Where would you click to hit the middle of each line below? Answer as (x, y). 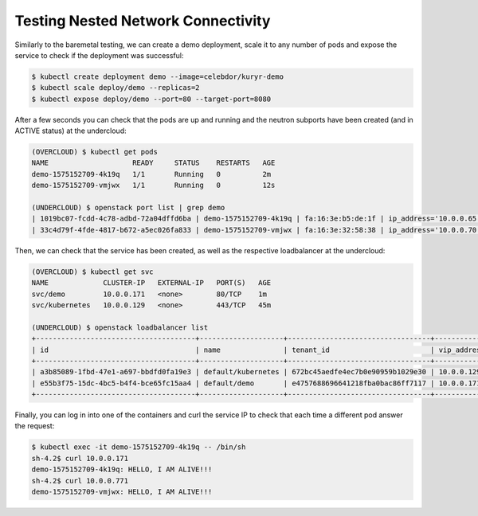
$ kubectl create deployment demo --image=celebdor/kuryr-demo (158, 76)
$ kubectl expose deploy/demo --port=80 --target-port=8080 (151, 99)
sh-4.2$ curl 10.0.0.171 (80, 458)
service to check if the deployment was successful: (99, 55)
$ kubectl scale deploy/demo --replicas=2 (116, 88)
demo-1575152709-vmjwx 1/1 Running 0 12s (153, 186)
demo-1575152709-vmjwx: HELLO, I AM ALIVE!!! (122, 491)
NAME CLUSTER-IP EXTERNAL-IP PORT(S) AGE (151, 283)
